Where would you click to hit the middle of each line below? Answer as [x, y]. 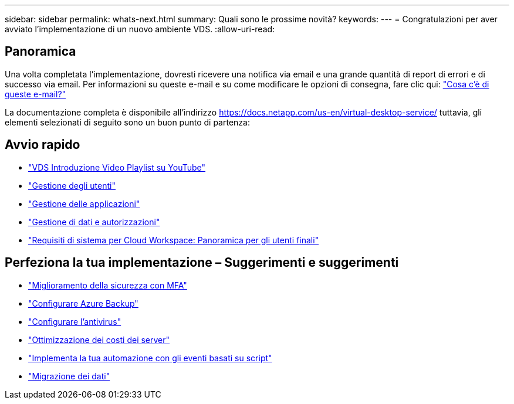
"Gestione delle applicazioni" [84, 203]
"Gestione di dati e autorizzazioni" [94, 222]
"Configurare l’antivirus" [75, 321]
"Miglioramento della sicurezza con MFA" [108, 285]
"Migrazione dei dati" [69, 376]
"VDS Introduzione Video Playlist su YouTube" [117, 167]
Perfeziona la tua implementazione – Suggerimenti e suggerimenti [202, 263]
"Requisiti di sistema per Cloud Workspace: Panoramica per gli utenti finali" [174, 240]
